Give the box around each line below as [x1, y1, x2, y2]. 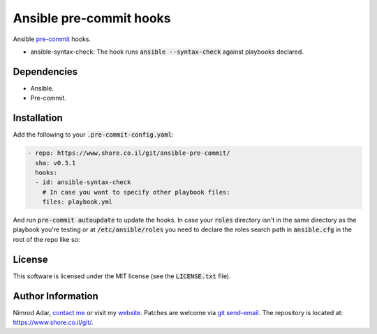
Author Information [13, 290, 99, 302]
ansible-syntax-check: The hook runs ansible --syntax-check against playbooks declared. [30, 47, 304, 56]
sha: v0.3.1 [35, 159, 76, 167]
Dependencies [13, 66, 78, 77]
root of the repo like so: [13, 235, 80, 243]
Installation [13, 112, 63, 124]
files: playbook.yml [42, 198, 113, 206]
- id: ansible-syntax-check [35, 179, 131, 186]
